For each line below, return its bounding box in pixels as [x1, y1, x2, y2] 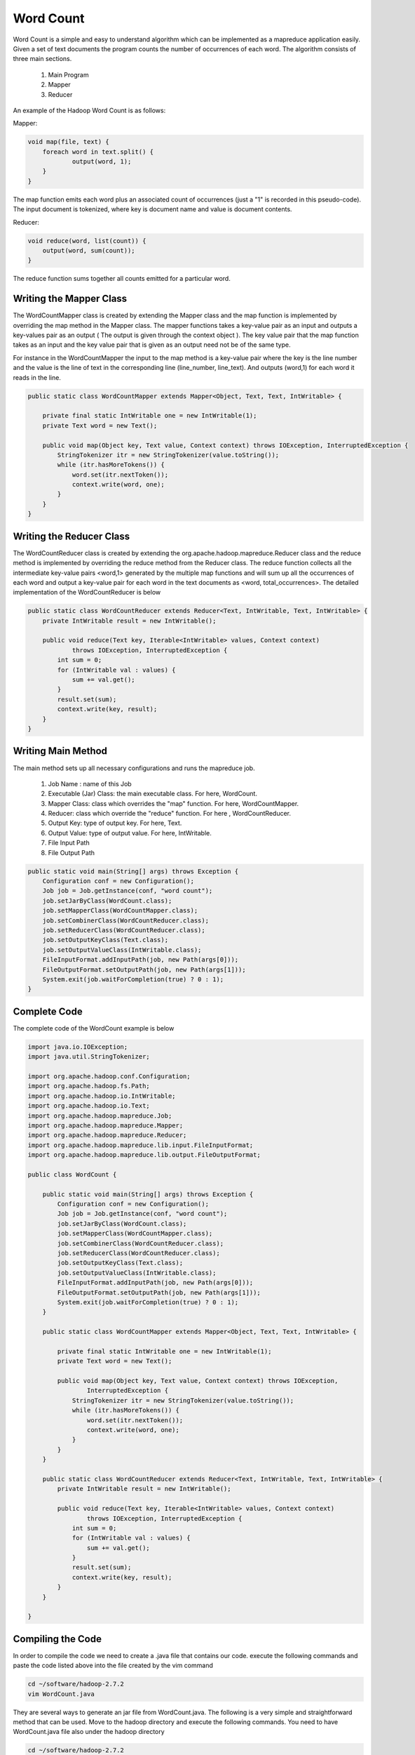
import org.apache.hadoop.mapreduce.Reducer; [27, 1131, 187, 1139]
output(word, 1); [72, 158, 132, 166]
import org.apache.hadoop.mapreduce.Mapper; [27, 1121, 184, 1130]
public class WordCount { [27, 1170, 117, 1179]
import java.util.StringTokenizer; [27, 1053, 150, 1061]
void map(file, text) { [27, 138, 110, 146]
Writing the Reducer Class [13, 530, 130, 542]
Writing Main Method [13, 745, 108, 757]
